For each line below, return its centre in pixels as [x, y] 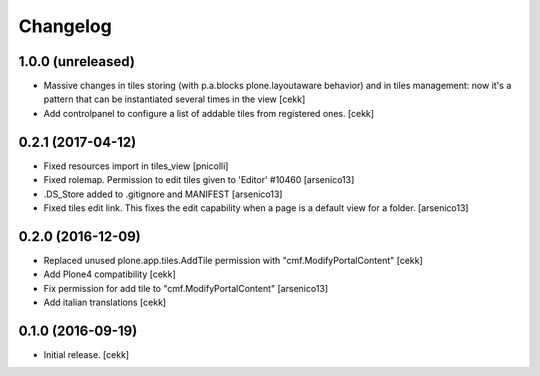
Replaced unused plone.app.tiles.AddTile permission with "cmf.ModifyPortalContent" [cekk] [233, 260]
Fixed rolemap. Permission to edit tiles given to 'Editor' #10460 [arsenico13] [199, 180]
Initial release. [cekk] [86, 354]
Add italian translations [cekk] [105, 302]
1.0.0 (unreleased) [76, 61]
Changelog [65, 26]
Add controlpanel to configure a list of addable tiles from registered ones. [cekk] [209, 113]
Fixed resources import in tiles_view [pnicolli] [136, 166]
